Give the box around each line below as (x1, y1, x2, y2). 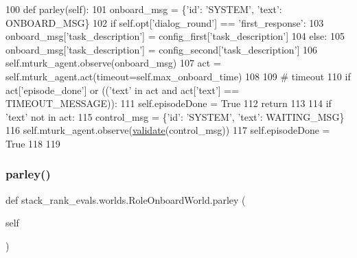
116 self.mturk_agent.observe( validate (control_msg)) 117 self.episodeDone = (5, 123, 330, 137)
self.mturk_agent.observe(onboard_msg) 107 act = (5, 56, 221, 70)
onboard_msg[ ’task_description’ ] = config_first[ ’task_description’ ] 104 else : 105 (5, 29, 345, 43)
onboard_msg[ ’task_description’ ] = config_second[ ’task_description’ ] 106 (5, 42, 318, 56)
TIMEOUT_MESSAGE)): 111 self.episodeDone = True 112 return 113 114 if (5, 96, 332, 110)
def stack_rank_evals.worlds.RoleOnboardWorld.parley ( (5, 192, 246, 207)
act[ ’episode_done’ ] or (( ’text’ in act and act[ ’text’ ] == (5, 82, 240, 97)
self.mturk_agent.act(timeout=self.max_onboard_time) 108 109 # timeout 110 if (5, 69, 351, 83)
